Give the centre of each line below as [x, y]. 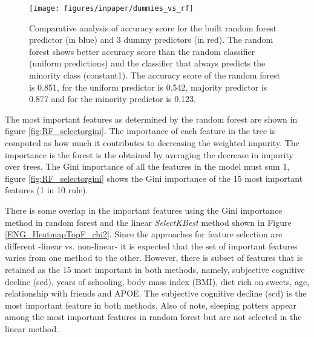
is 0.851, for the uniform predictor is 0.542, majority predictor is [148, 87]
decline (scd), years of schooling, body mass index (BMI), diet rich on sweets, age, [157, 281]
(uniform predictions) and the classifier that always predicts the [147, 63]
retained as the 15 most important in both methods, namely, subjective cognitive [155, 269]
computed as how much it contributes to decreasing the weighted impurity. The [152, 143]
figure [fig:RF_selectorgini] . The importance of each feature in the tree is [140, 131]
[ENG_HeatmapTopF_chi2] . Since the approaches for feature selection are [144, 234]
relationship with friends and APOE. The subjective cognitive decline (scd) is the [156, 293]
